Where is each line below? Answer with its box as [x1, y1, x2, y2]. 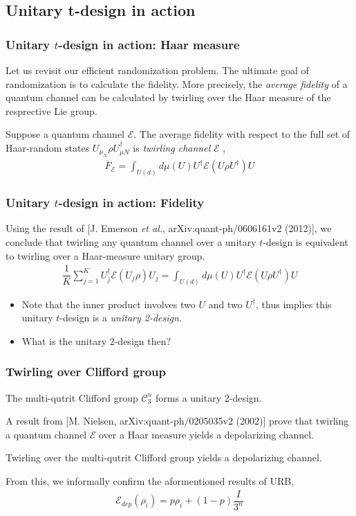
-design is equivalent [263, 235, 348, 249]
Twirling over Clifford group [6, 363, 166, 380]
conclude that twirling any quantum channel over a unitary [6, 235, 256, 249]
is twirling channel [133, 140, 211, 154]
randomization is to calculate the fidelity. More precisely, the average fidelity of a [6, 76, 348, 91]
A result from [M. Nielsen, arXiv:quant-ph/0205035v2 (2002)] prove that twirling [6, 413, 349, 428]
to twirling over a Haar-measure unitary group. [6, 248, 205, 263]
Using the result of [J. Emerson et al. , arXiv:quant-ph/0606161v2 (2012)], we [6, 221, 332, 235]
